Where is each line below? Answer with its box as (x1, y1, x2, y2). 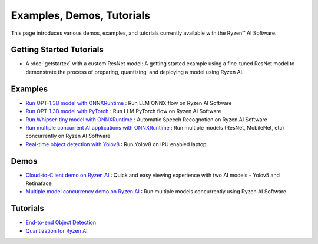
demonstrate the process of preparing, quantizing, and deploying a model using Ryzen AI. (25, 68, 244, 75)
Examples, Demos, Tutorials (11, 9, 150, 22)
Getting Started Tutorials (11, 45, 104, 55)
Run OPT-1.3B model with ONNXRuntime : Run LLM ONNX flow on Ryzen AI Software (25, 99, 232, 106)
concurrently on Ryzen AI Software (25, 133, 111, 140)
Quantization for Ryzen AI (25, 227, 88, 234)
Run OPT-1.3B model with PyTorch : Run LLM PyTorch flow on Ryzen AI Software (25, 108, 222, 115)
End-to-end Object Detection (25, 219, 97, 226)
